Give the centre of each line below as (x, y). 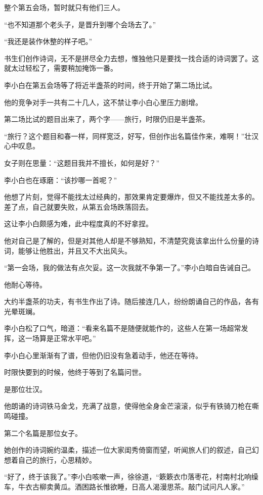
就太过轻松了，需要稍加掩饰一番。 (61, 68)
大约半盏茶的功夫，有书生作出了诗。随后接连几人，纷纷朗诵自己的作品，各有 (131, 301)
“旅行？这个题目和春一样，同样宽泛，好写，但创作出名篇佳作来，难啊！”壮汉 (131, 136)
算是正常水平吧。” (68, 338)
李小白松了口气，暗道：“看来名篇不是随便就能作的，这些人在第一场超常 (123, 328)
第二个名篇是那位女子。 (43, 433)
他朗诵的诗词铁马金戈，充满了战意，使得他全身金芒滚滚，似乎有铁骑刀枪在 (128, 406)
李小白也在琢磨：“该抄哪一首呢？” (61, 180)
